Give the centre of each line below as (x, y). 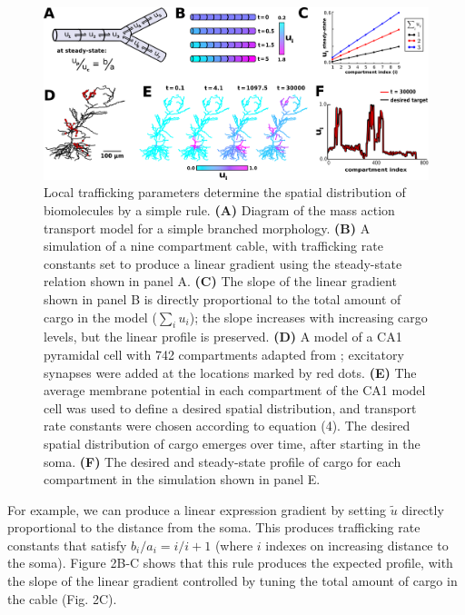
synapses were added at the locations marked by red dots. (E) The (230, 372)
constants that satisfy (67, 545)
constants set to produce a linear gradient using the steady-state (223, 263)
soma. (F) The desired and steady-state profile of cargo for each (223, 461)
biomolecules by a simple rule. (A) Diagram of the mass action (219, 210)
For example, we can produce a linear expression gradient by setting (197, 509)
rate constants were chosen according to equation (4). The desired (227, 426)
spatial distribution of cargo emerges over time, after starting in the (232, 443)
